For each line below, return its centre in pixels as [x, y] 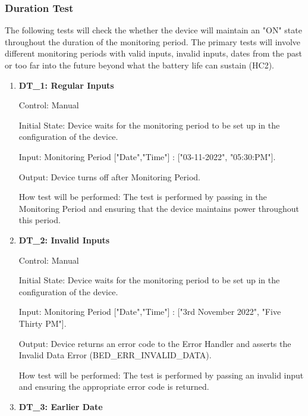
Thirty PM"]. [43, 323]
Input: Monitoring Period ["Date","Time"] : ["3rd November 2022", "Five [150, 312]
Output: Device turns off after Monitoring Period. [109, 176]
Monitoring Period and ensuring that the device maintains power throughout [159, 208]
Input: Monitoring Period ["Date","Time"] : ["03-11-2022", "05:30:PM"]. [147, 156]
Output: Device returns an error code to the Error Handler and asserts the [155, 343]
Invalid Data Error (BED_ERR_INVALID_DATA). [115, 355]
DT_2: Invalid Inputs [64, 240]
